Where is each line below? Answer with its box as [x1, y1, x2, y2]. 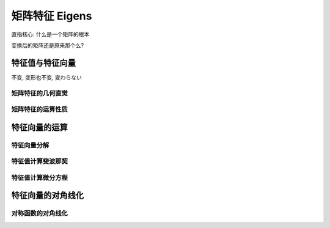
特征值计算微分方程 [11, 173, 68, 182]
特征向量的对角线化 [11, 190, 84, 201]
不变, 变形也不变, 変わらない [11, 73, 82, 81]
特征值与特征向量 [11, 57, 76, 68]
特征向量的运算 [11, 122, 68, 133]
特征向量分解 [11, 141, 50, 149]
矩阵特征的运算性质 [11, 105, 68, 114]
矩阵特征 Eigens [11, 9, 92, 23]
